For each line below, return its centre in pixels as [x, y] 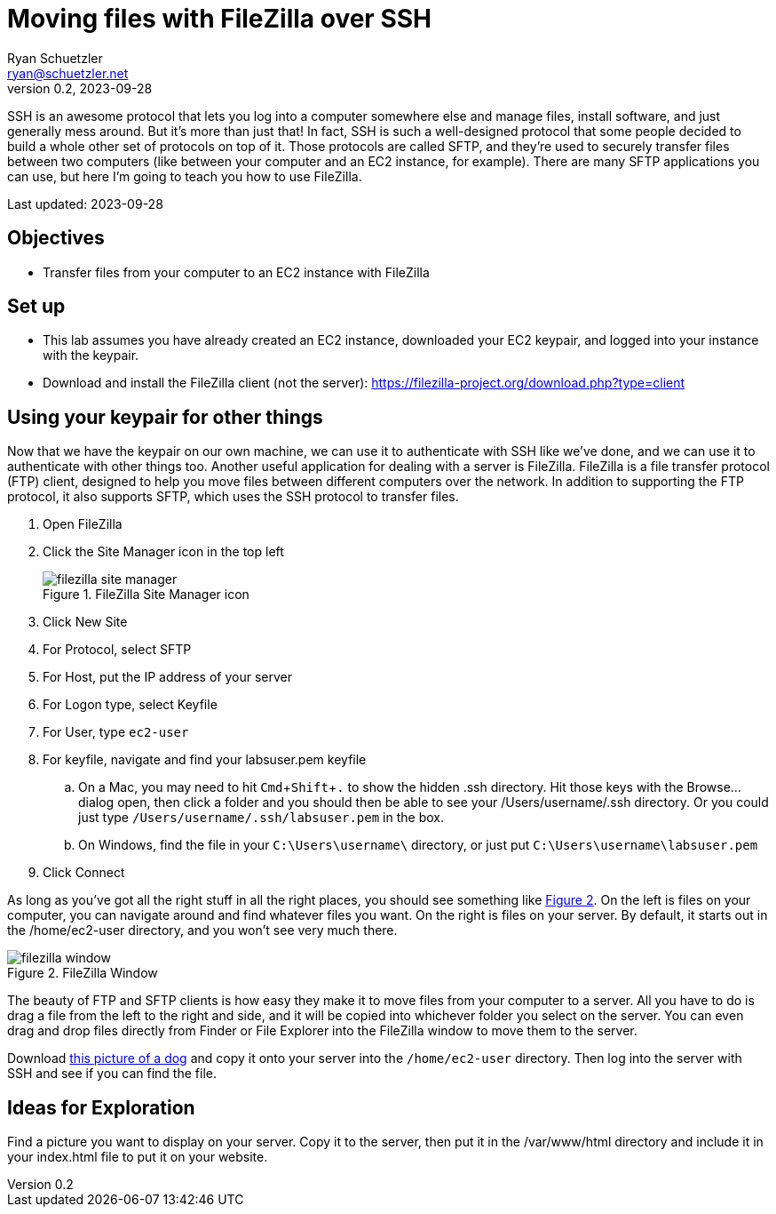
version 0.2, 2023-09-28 [80, 88]
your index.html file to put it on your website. [138, 1157]
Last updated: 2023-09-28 [85, 204]
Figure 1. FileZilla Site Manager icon [146, 595]
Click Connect [84, 873]
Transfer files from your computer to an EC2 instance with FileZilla [236, 272]
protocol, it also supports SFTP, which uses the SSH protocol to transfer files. [233, 497]
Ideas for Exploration [101, 1107]
